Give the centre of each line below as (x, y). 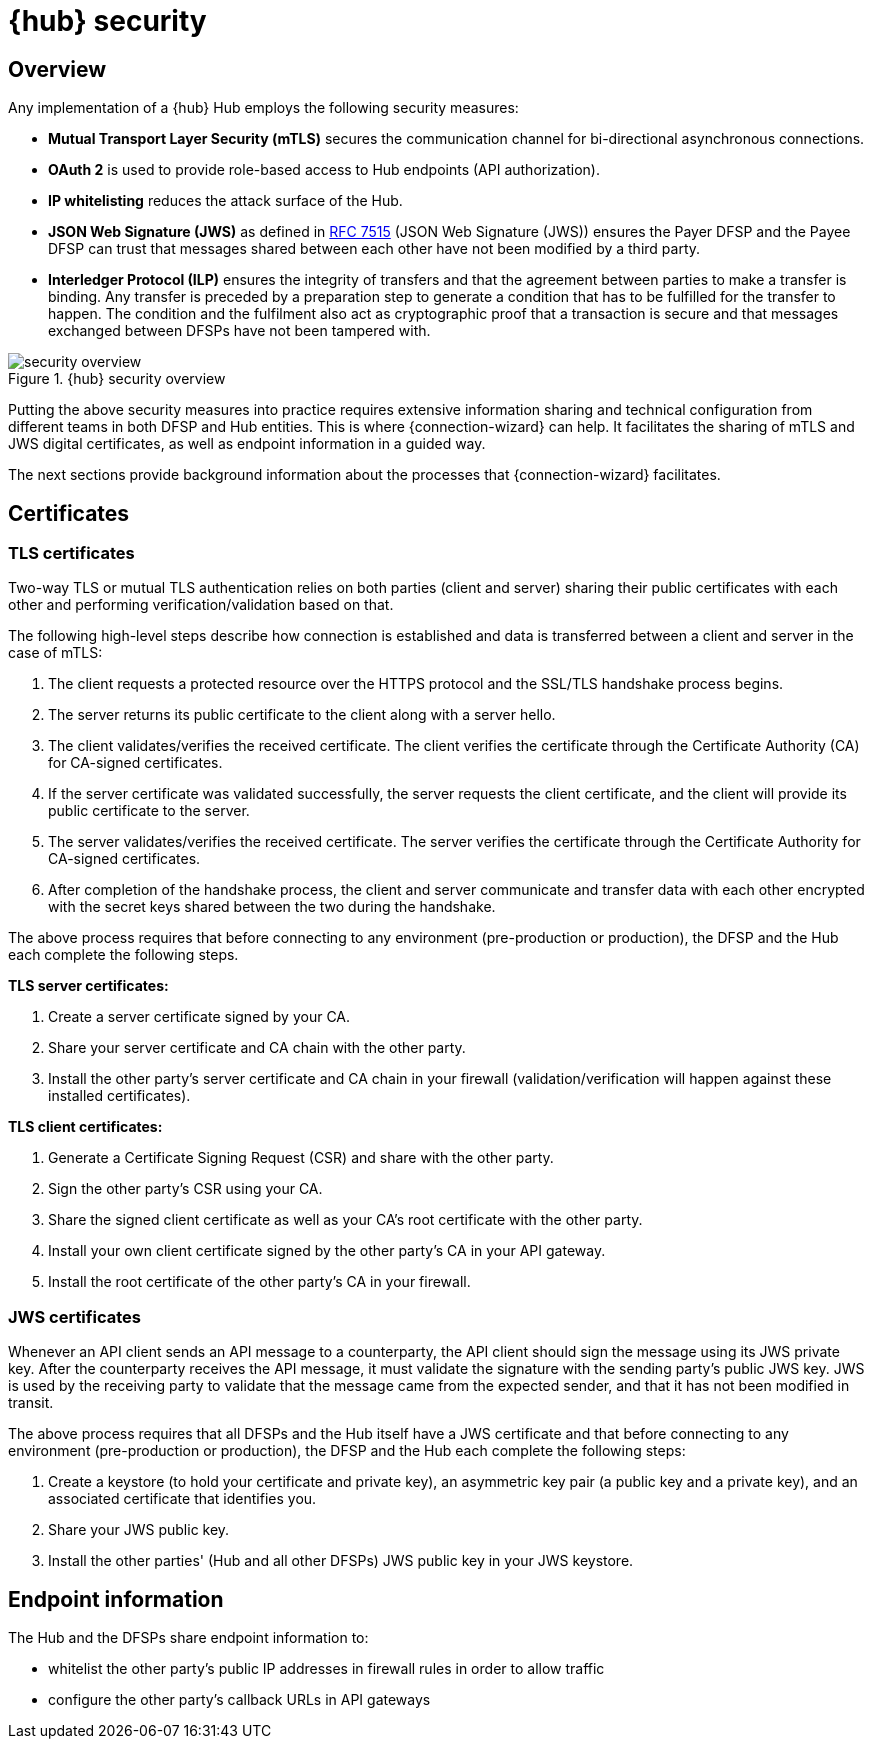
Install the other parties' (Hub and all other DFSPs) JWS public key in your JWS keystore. (341, 1561)
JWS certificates (74, 1316)
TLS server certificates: (88, 986)
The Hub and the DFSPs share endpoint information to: (188, 1637)
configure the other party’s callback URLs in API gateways (239, 1699)
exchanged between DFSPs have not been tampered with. (239, 331)
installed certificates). (119, 1096)
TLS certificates (71, 553)
